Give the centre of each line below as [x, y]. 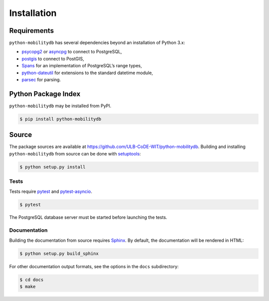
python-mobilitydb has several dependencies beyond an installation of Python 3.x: [97, 43]
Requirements [32, 31]
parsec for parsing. [41, 80]
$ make [28, 286]
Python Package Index [45, 94]
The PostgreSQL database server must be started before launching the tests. [88, 217]
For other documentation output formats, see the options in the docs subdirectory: [94, 266]
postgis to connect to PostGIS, [53, 59]
